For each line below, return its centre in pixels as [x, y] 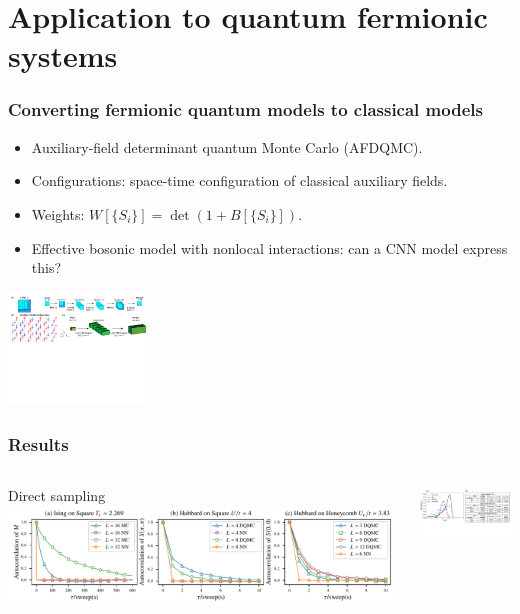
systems [63, 55]
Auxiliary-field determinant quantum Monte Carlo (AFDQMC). [227, 146]
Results [38, 443]
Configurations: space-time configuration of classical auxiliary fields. [239, 180]
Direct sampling [57, 494]
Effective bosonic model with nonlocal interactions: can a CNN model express [269, 247]
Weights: [58, 213]
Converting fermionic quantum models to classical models [245, 109]
